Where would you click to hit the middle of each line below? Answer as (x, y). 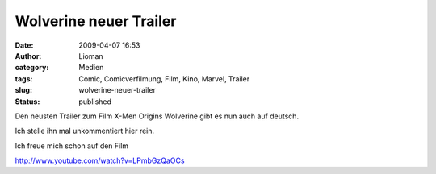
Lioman (91, 56)
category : (32, 68)
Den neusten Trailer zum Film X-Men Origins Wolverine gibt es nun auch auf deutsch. (157, 116)
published (95, 101)
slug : (23, 90)
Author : (28, 56)
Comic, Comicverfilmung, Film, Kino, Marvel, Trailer (164, 79)
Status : (27, 101)
